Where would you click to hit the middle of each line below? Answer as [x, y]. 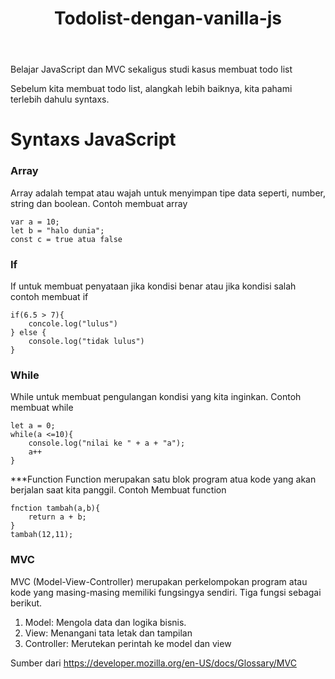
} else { [28, 332]
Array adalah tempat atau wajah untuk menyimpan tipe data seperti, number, [168, 193]
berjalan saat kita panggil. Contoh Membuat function [118, 490]
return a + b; [57, 517]
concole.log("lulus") [73, 323]
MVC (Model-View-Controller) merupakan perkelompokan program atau [159, 581]
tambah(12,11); [42, 535]
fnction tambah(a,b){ [55, 508]
